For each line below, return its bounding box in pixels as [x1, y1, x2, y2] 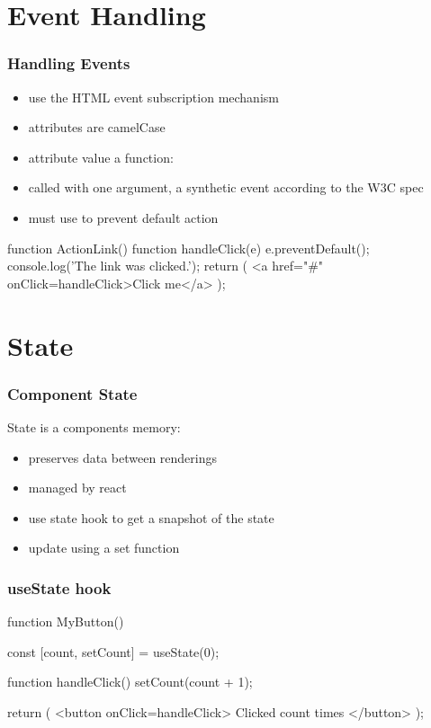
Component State [7, 382, 138, 404]
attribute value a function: [28, 147, 174, 166]
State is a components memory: [7, 417, 181, 436]
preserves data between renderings [28, 448, 217, 466]
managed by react [28, 478, 127, 497]
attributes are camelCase [28, 118, 166, 137]
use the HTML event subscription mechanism [28, 87, 279, 106]
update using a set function [28, 538, 180, 557]
